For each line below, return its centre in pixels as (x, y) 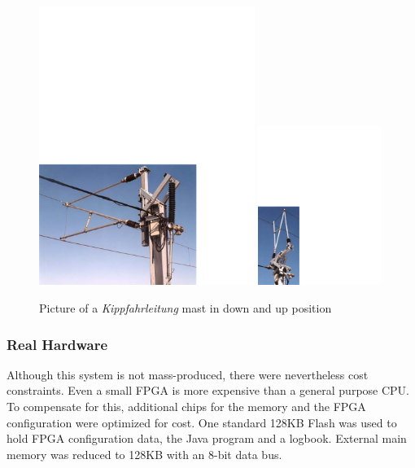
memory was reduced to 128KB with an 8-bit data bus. (144, 454)
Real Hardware (57, 344)
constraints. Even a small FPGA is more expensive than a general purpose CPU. (208, 390)
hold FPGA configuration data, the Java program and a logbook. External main (207, 438)
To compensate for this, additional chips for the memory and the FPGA (186, 407)
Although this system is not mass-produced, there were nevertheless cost (188, 374)
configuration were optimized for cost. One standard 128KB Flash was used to (202, 422)
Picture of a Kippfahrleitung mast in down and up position (186, 308)
